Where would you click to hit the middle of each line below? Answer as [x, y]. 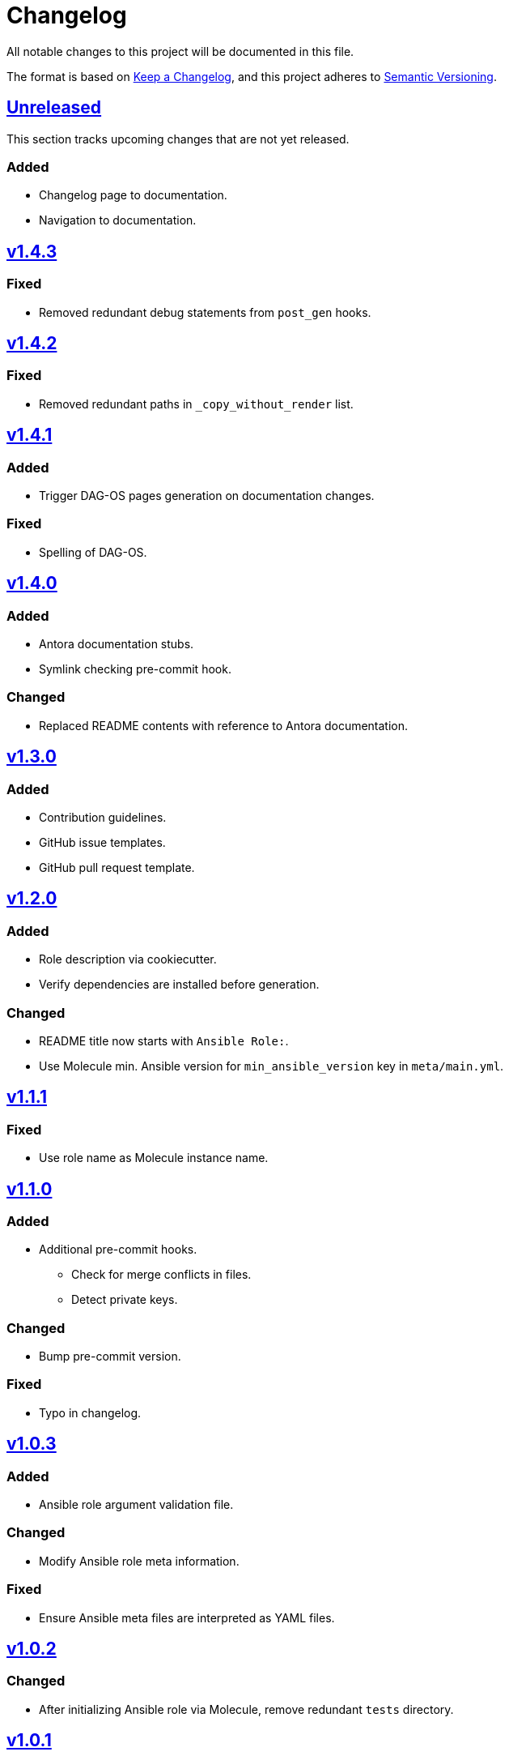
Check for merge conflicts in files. [161, 1275]
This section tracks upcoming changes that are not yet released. [178, 139]
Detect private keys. [125, 1300]
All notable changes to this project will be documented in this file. [180, 51]
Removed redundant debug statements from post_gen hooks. [205, 312]
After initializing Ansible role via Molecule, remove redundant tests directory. [246, 1709]
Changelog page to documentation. [133, 195]
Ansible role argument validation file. [136, 1505]
